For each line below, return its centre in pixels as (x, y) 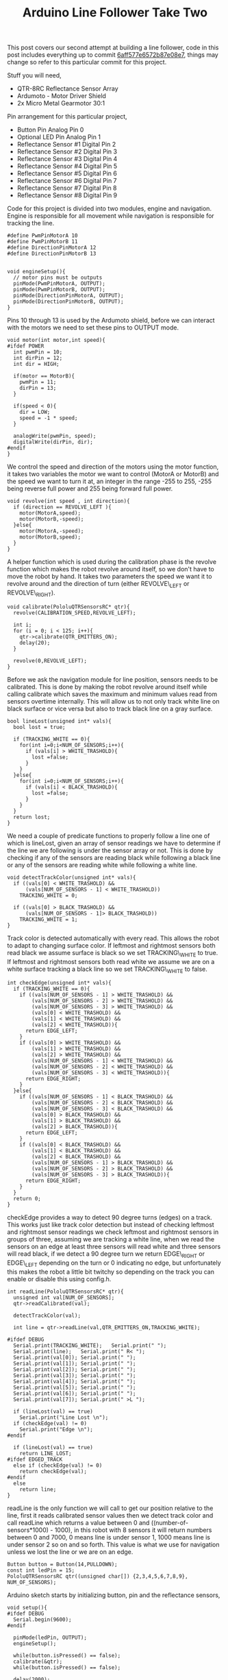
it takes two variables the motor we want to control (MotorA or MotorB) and (113, 474)
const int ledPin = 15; (41, 1570)
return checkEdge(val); (53, 1471)
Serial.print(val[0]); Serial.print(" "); (75, 1357)
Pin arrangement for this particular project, (67, 116)
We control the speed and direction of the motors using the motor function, (113, 467)
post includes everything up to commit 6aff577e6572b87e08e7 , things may (113, 55)
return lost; (32, 817)
